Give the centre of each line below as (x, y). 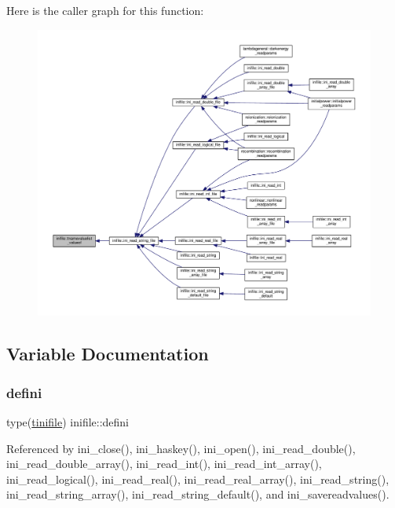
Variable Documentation (108, 354)
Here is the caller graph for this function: (105, 10)
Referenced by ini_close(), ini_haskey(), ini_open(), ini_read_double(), (181, 448)
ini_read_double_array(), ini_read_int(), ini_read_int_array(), (164, 464)
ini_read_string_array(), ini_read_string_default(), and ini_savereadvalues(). (198, 494)
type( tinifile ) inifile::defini (68, 421)
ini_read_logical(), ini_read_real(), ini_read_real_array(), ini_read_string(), (198, 479)
